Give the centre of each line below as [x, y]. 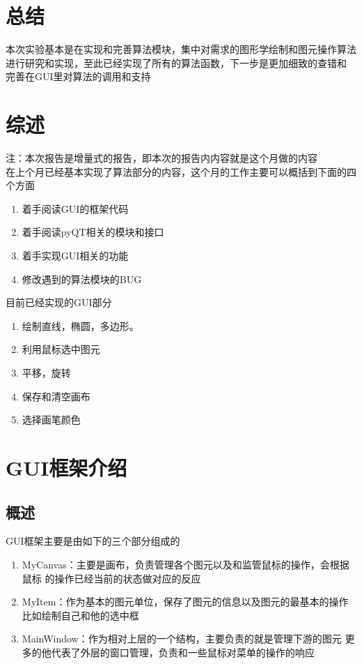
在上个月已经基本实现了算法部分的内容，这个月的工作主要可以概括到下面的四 [181, 171]
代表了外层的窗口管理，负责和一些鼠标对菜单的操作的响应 [183, 652]
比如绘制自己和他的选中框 [80, 615]
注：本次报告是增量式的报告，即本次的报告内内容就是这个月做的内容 [162, 158]
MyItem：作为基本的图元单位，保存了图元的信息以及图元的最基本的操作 [185, 602]
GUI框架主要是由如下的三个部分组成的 [93, 541]
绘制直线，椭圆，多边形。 [80, 325]
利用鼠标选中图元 [61, 349]
